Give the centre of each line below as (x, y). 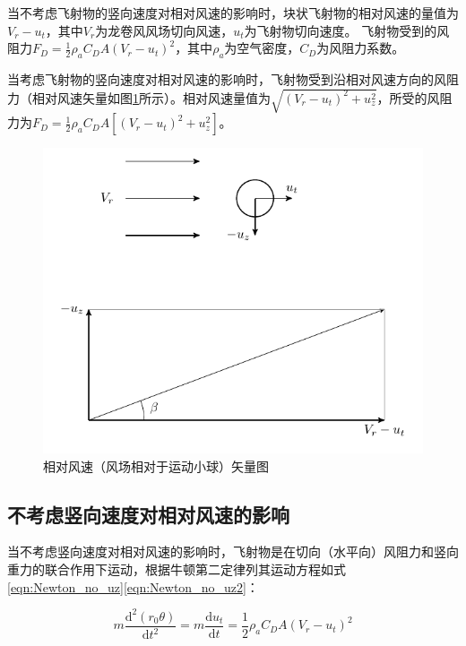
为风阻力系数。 (361, 48)
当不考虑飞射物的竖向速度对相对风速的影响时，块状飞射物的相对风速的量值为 (233, 13)
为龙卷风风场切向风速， (164, 30)
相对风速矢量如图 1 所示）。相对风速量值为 (151, 97)
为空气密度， (262, 48)
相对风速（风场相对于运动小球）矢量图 (156, 465)
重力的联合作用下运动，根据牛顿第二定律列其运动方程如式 (177, 568)
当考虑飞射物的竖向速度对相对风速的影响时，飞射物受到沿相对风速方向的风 (227, 78)
